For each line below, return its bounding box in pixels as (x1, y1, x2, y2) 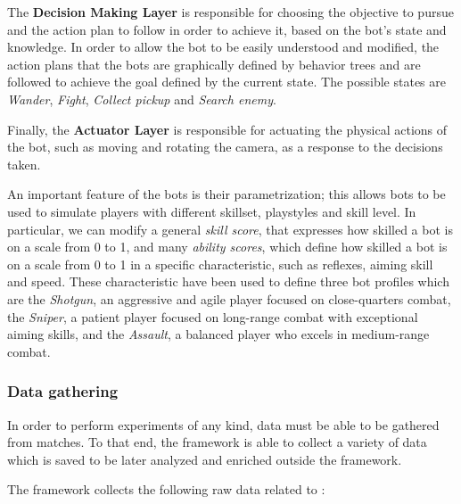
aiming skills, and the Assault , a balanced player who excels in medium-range (7, 325, 430, 343)
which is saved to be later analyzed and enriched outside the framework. (7, 450, 402, 468)
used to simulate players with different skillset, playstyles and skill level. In (7, 202, 416, 220)
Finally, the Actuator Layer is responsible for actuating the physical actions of (7, 120, 448, 138)
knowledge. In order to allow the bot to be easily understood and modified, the (7, 37, 440, 56)
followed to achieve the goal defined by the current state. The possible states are (7, 72, 446, 91)
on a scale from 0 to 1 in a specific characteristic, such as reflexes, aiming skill (7, 254, 433, 273)
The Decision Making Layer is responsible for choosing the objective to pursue (7, 3, 454, 21)
